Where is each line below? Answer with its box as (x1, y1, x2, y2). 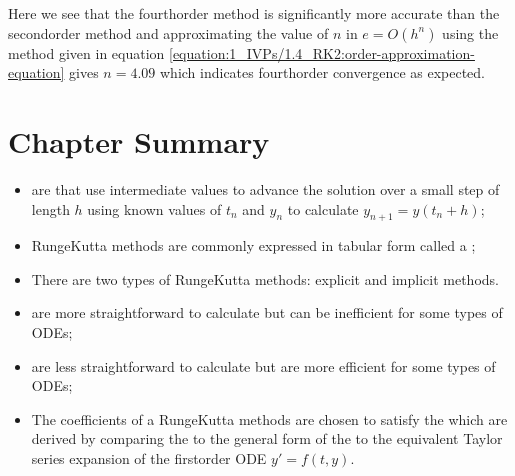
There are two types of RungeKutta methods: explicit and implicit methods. (31, 268, 499, 289)
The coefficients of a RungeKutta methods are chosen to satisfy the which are (31, 408, 508, 429)
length (31, 198, 70, 219)
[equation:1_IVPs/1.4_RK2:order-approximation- (169, 42, 475, 63)
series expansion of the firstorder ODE (31, 448, 267, 469)
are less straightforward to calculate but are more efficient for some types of (31, 355, 496, 376)
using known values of (87, 198, 222, 219)
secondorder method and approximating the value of (8, 22, 329, 43)
